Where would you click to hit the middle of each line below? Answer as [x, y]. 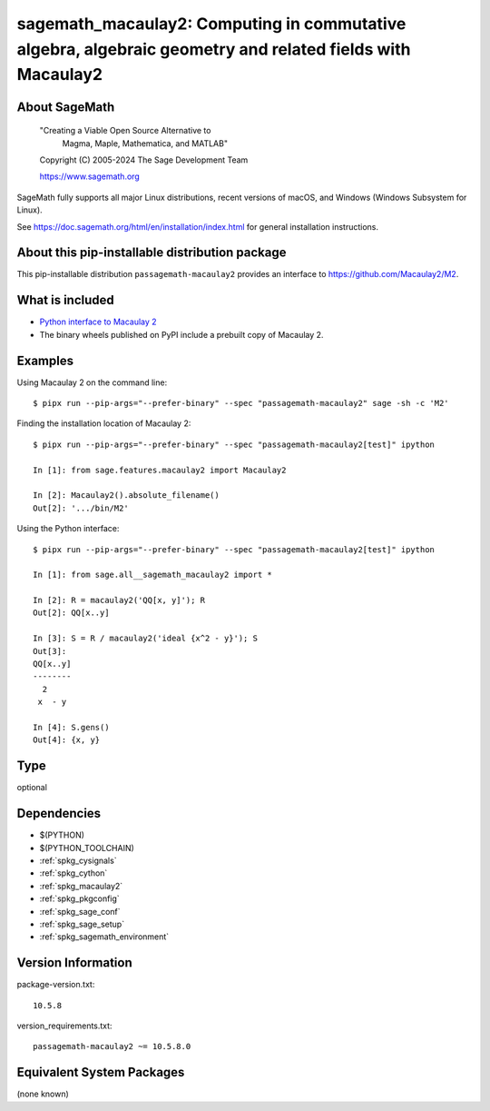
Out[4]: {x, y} [67, 740]
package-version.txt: [56, 985]
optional [32, 788]
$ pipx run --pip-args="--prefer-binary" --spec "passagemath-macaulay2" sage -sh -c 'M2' [241, 403]
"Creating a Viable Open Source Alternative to [125, 131]
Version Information [74, 963]
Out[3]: [50, 651]
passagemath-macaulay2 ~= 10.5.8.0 [112, 1047]
